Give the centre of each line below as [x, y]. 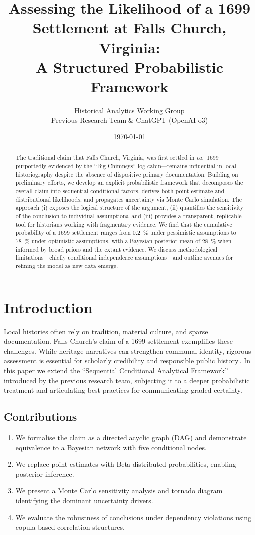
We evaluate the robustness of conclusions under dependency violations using [133, 517]
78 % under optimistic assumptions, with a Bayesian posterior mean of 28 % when [124, 241]
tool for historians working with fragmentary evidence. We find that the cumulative [124, 224]
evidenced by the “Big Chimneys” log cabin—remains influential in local [142, 166]
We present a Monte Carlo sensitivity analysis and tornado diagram [119, 490]
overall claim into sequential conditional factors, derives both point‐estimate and [120, 191]
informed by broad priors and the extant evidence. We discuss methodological [117, 249]
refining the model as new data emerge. [67, 265]
